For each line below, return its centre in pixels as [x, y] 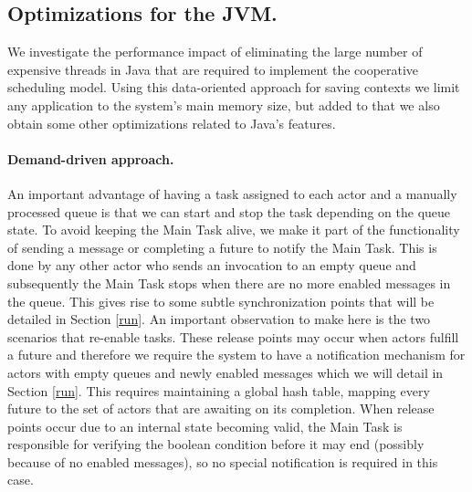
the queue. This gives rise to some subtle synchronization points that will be [221, 301]
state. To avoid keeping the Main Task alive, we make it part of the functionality [234, 230]
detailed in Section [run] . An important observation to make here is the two [219, 319]
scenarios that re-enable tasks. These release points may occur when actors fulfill [233, 336]
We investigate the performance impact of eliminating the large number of [215, 52]
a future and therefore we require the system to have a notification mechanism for [236, 355]
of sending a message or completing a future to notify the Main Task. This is [222, 247]
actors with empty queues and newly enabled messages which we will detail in [226, 372]
